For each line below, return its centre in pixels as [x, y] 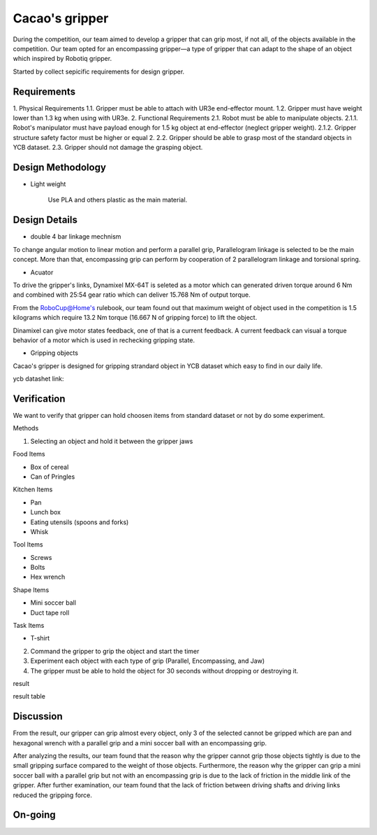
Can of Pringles [53, 477]
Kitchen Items [33, 489]
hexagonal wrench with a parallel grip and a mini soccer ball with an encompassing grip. [140, 743]
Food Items [29, 454]
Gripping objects [54, 353]
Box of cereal [50, 467]
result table [29, 696]
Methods [26, 428]
